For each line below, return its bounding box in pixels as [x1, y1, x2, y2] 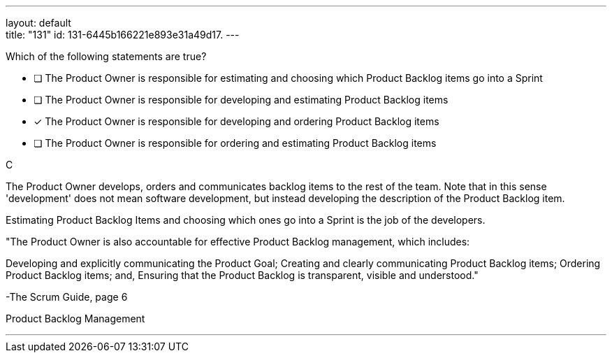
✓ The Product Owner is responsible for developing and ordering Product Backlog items [34, 115, 439, 127]
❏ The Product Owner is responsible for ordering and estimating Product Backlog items [34, 137, 437, 149]
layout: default [6, 17, 71, 29]
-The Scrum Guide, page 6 [6, 291, 128, 303]
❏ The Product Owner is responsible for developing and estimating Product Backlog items [34, 94, 449, 106]
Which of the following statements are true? [6, 50, 207, 62]
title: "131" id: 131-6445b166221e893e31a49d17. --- [6, 29, 240, 41]
